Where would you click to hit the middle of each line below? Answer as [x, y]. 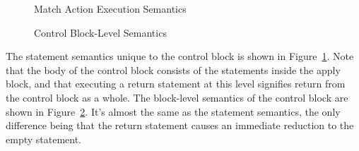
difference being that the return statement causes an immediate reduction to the [180, 125]
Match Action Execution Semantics [110, 8]
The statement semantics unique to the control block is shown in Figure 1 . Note [180, 56]
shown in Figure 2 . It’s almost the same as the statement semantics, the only [173, 111]
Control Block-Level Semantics [100, 32]
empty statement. [44, 139]
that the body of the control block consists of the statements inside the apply [173, 70]
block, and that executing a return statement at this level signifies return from [176, 84]
